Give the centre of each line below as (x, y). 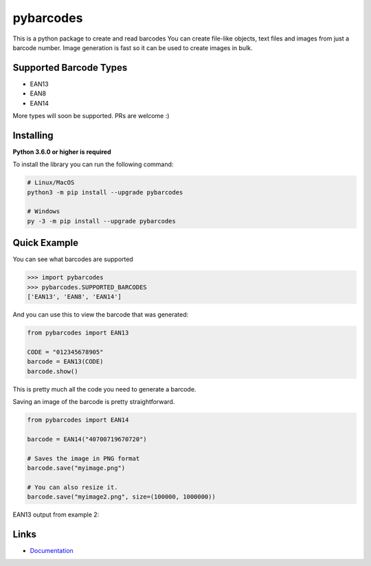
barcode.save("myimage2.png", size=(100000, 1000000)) (121, 497)
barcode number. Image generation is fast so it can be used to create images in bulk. (133, 47)
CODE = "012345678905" (65, 352)
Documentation (52, 551)
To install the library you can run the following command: (93, 164)
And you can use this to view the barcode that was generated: (101, 315)
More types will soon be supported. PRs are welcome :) (91, 116)
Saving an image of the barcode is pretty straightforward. (94, 402)
